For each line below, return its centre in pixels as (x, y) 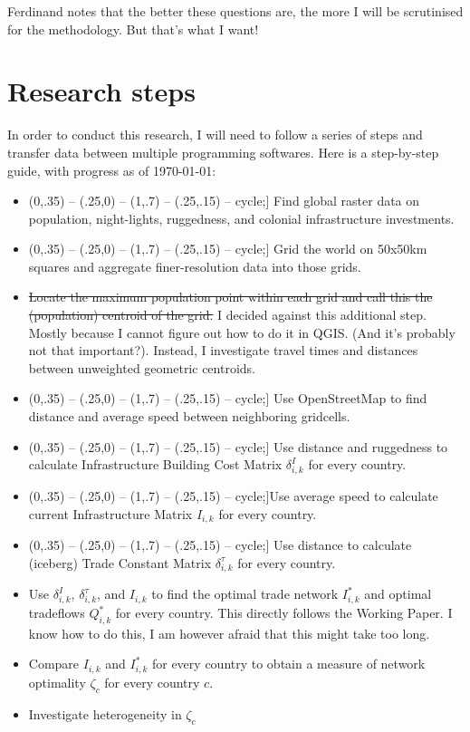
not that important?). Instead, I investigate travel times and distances (223, 350)
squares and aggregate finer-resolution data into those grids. (195, 266)
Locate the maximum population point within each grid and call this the (230, 297)
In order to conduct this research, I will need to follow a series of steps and (215, 135)
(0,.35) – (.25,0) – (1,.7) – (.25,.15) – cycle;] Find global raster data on (224, 201)
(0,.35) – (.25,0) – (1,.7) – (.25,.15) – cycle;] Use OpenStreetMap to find (228, 398)
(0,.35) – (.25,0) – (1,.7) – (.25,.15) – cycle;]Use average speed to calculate (233, 495)
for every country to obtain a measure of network (288, 664)
